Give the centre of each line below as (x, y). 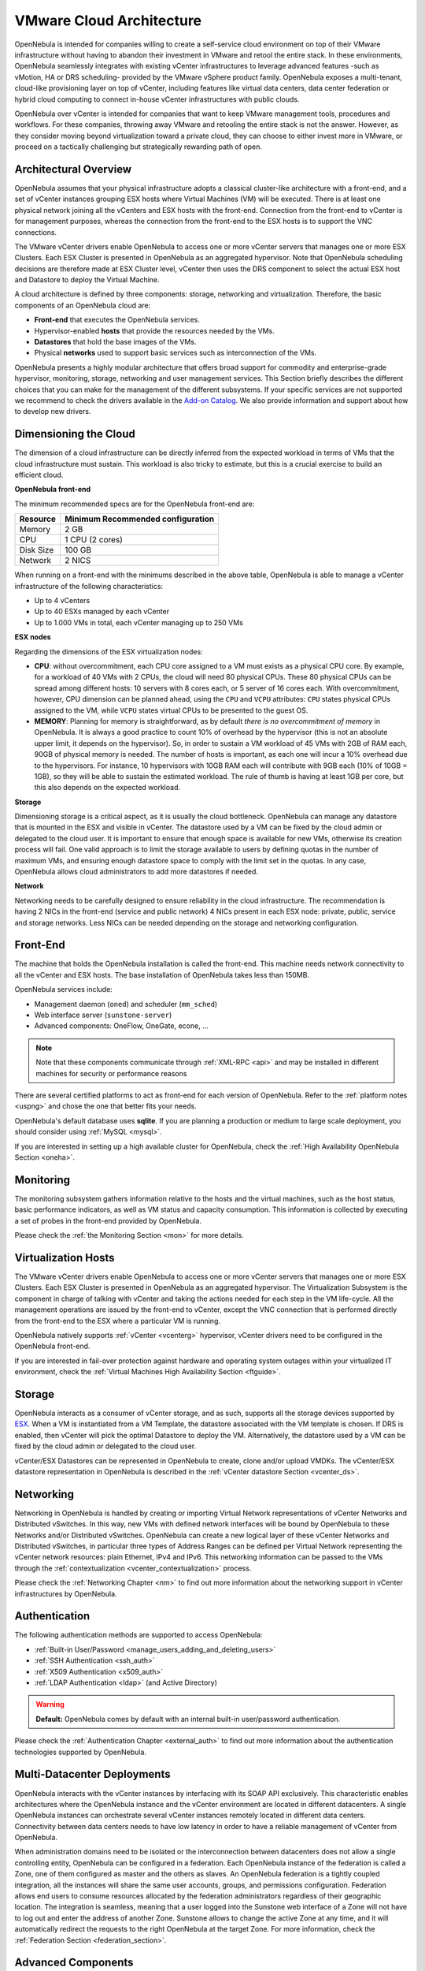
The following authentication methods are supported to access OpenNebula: (139, 1635)
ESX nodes (33, 637)
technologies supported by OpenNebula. (81, 1752)
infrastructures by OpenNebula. (66, 1593)
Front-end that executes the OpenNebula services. (117, 320)
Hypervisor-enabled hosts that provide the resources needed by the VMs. (154, 330)
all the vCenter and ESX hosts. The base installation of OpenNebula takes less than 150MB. (162, 974)
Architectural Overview (73, 169)
